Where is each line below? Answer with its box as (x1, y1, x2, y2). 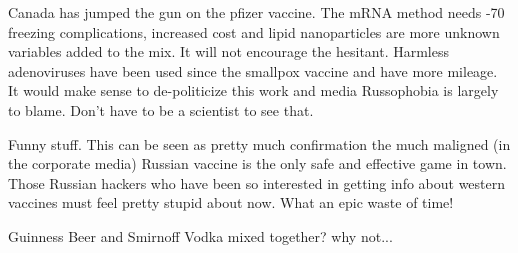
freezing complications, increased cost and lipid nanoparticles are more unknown (8, 21, 500, 42)
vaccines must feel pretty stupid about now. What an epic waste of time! (8, 192, 454, 213)
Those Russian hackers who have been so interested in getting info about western (8, 172, 506, 193)
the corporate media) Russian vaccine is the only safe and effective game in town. (8, 153, 507, 174)
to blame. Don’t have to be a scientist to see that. (8, 99, 314, 120)
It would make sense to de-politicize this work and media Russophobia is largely (8, 80, 499, 101)
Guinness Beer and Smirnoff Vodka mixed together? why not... (8, 225, 393, 246)
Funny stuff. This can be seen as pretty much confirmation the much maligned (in (8, 133, 511, 154)
